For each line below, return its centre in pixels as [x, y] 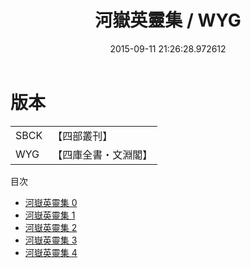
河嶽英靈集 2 [51, 227]
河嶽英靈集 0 [51, 202]
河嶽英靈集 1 [50, 215]
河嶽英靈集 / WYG [168, 20]
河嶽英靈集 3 [51, 240]
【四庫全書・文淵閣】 [102, 154]
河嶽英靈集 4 [51, 252]
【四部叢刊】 [82, 136]
